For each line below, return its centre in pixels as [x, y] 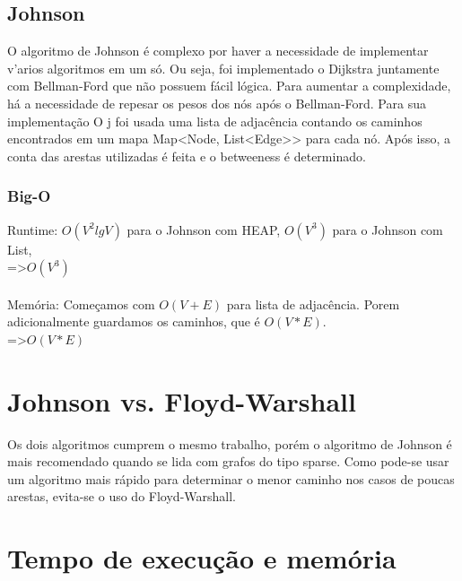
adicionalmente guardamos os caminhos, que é [134, 321]
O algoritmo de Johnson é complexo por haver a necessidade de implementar [218, 51]
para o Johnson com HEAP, [204, 229]
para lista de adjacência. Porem [313, 304]
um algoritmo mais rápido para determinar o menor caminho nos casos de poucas [231, 478]
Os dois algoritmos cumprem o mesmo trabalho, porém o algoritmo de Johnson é [230, 443]
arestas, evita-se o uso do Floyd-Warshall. [122, 496]
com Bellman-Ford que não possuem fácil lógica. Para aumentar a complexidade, [229, 86]
